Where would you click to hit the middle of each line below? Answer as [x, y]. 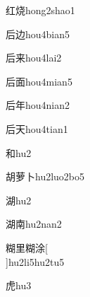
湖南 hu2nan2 [34, 224]
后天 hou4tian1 [37, 128]
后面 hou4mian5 [39, 81]
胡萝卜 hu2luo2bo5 [45, 176]
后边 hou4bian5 [38, 34]
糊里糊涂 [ [27, 247]
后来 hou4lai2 [34, 58]
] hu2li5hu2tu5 [35, 261]
